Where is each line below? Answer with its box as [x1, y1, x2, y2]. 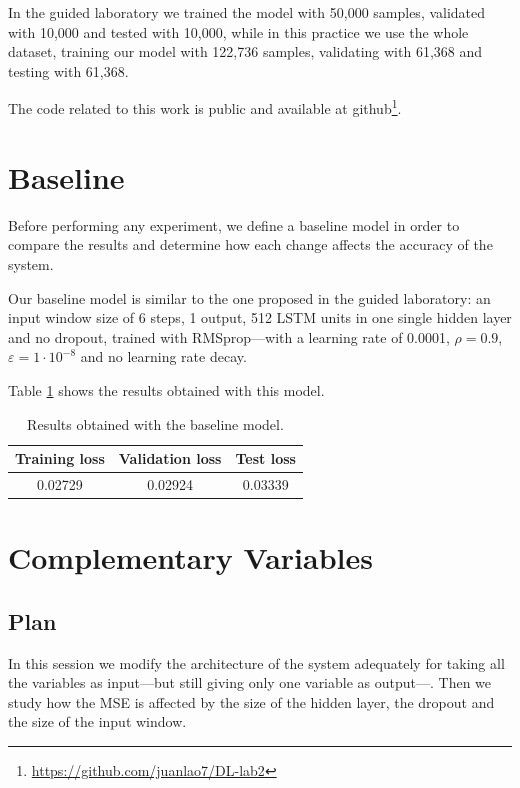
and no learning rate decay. [80, 346, 247, 367]
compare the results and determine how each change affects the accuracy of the [8, 234, 493, 255]
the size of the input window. [8, 711, 187, 732]
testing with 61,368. [8, 60, 129, 81]
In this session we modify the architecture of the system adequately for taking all [8, 652, 505, 673]
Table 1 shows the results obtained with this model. [8, 379, 325, 400]
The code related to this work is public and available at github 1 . [8, 95, 402, 119]
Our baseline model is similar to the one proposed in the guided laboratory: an [8, 287, 491, 308]
